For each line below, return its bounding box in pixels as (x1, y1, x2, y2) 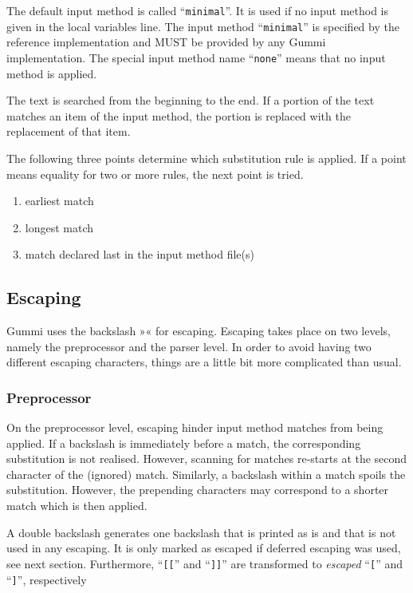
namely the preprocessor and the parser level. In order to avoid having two (6, 338, 372, 354)
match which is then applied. (6, 497, 147, 514)
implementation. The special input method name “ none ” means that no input (6, 49, 386, 65)
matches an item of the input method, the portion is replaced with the (6, 107, 351, 124)
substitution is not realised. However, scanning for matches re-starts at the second (6, 450, 407, 467)
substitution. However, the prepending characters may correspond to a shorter (6, 481, 389, 498)
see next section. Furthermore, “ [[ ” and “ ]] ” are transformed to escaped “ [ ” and (6, 555, 403, 571)
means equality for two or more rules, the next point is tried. (6, 165, 304, 182)
